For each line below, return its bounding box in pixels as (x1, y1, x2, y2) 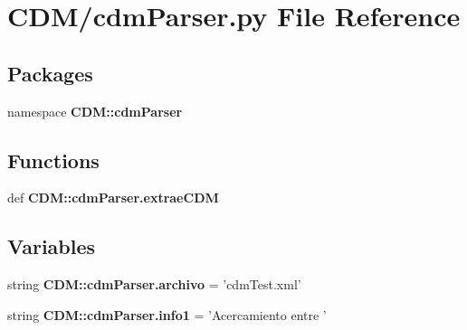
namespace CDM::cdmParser (7, 101, 183, 120)
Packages (7, 59, 93, 87)
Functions (7, 146, 100, 174)
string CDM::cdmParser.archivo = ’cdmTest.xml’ (7, 275, 301, 294)
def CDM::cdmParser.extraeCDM (7, 188, 219, 207)
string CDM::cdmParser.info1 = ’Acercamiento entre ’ (7, 305, 327, 324)
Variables (7, 232, 96, 260)
